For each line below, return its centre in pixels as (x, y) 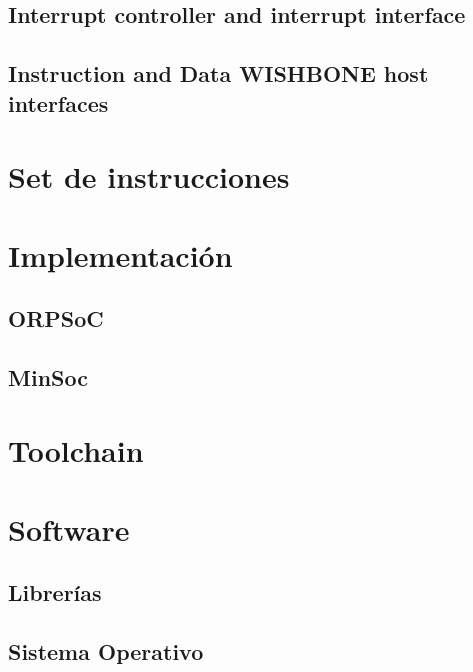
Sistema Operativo (106, 651)
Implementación (120, 254)
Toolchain (76, 450)
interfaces (58, 102)
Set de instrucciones (149, 176)
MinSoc (48, 376)
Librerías (55, 592)
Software (69, 528)
